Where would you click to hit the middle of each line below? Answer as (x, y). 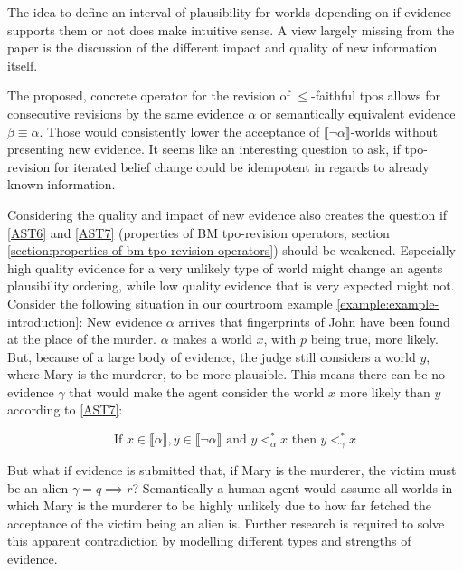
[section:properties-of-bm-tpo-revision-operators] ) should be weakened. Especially (231, 250)
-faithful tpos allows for (376, 95)
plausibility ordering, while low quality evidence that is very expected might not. (231, 285)
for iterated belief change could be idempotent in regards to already (241, 166)
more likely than (385, 391)
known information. (61, 184)
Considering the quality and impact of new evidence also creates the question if (227, 214)
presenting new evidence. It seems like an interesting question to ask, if (204, 149)
